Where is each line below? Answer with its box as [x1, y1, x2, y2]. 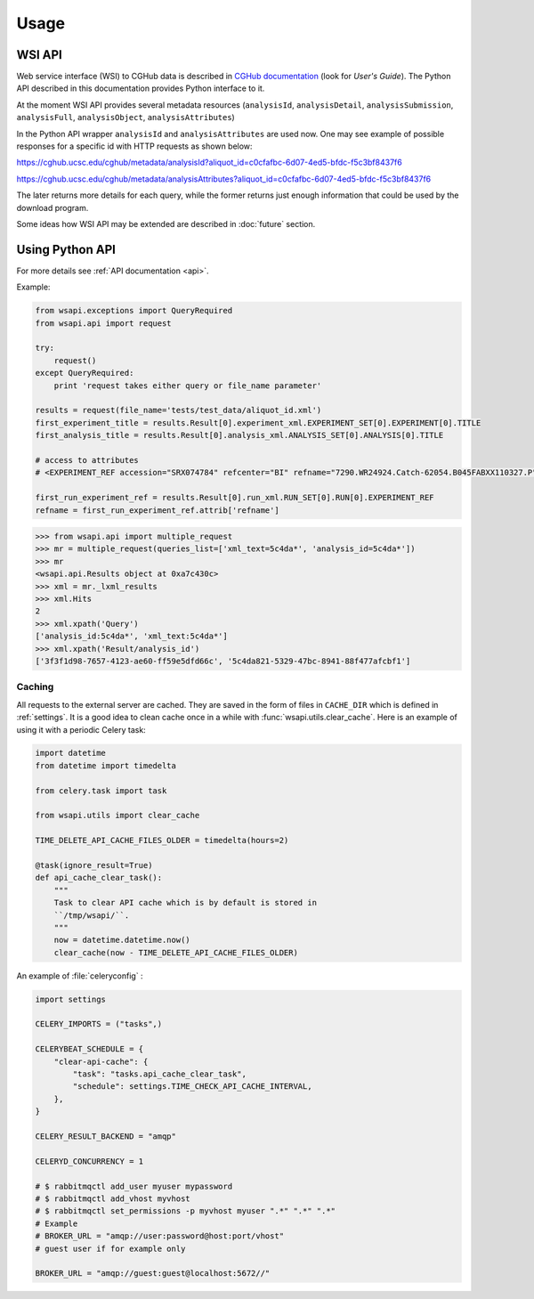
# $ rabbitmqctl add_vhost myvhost [35, 1193, 190, 1204]
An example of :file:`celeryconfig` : [16, 970, 143, 981]
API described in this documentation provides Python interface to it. [16, 83, 265, 93]
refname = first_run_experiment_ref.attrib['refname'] [35, 505, 279, 516]
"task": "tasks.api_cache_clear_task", [72, 1069, 247, 1079]
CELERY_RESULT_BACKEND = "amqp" [35, 1132, 177, 1141]
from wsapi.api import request [35, 318, 173, 329]
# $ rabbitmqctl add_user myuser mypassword [35, 1181, 233, 1191]
